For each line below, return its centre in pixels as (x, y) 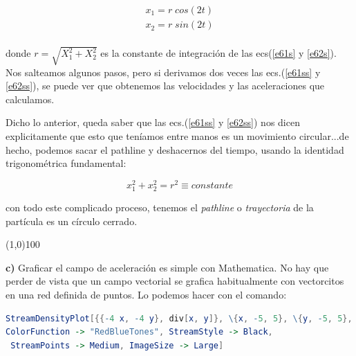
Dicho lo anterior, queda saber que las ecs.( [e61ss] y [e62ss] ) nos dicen (153, 122)
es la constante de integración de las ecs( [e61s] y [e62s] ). (218, 53)
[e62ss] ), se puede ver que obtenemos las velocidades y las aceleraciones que (165, 86)
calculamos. (30, 99)
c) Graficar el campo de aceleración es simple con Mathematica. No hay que (167, 267)
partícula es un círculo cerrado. (72, 221)
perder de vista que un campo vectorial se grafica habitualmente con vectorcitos (175, 281)
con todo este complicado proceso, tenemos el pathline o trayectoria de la (160, 207)
